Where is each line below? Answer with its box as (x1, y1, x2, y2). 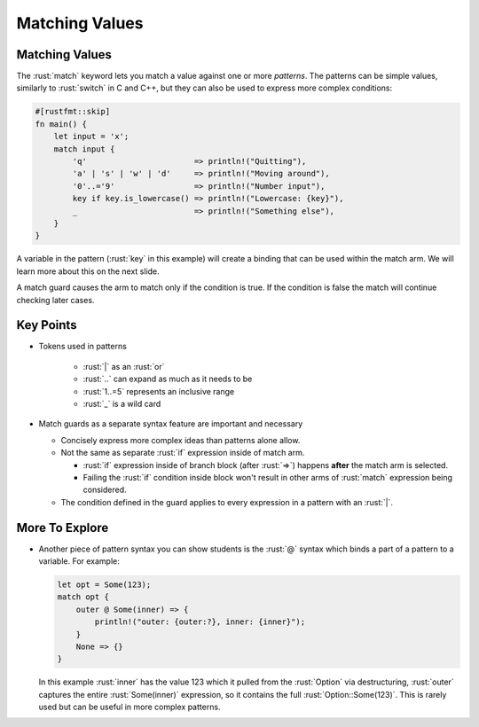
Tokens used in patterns (38, 341, 128, 352)
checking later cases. (16, 294, 95, 305)
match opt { (57, 592, 110, 602)
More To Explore (16, 520, 109, 535)
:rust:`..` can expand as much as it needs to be (82, 373, 253, 385)
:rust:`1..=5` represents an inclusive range (82, 386, 235, 396)
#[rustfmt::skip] (35, 106, 111, 117)
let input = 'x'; (53, 131, 130, 142)
